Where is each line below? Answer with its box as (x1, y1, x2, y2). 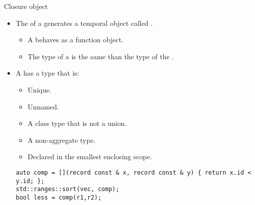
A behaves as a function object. (27, 34, 124, 45)
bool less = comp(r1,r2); (15, 194, 102, 201)
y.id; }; (15, 177, 45, 185)
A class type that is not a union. (27, 118, 127, 128)
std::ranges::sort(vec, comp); (15, 186, 120, 193)
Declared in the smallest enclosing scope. (27, 151, 152, 162)
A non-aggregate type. (27, 134, 96, 145)
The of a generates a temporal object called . (15, 17, 153, 28)
